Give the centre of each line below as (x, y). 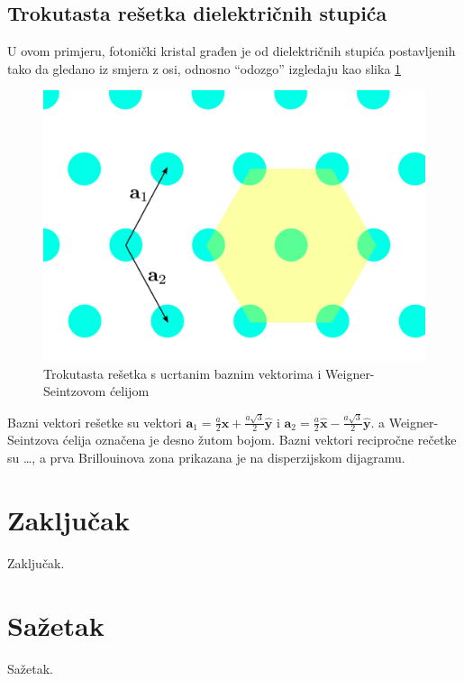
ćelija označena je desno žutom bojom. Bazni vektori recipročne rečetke (259, 440)
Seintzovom (75, 391)
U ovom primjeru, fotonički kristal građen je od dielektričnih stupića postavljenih (232, 51)
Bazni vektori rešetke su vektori (95, 422)
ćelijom (129, 391)
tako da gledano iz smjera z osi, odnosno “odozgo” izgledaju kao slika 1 (205, 68)
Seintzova (33, 440)
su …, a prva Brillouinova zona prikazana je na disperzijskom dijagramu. (206, 458)
